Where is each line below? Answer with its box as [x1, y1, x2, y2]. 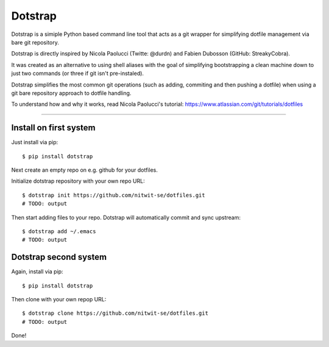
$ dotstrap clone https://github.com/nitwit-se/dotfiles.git [22, 310, 208, 317]
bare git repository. [11, 38, 59, 46]
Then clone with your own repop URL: [11, 296, 107, 303]
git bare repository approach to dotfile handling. [11, 89, 132, 97]
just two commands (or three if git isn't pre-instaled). [11, 70, 144, 77]
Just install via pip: [11, 139, 58, 146]
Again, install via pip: [11, 268, 63, 275]
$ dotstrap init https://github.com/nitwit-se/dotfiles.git [22, 192, 205, 198]
